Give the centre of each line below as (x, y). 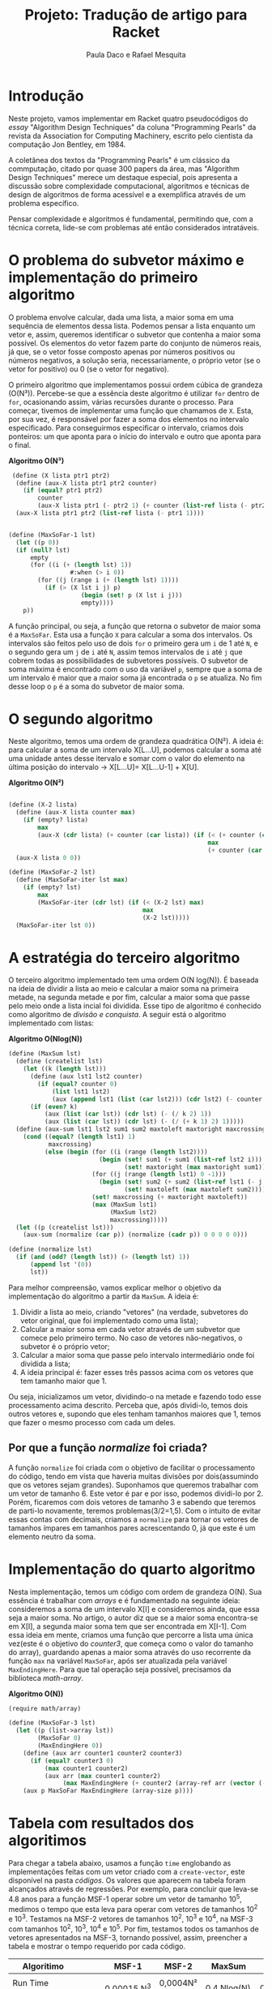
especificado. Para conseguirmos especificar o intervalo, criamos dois (126, 427)
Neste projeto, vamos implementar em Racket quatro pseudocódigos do (128, 118)
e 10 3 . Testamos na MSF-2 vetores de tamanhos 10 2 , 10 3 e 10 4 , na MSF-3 (131, 1918)
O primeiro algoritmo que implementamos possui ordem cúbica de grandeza (136, 384)
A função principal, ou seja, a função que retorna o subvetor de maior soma (135, 625)
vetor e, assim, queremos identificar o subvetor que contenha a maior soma (135, 334)
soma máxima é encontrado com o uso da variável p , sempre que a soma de (136, 669)
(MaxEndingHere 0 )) (70, 1746)
